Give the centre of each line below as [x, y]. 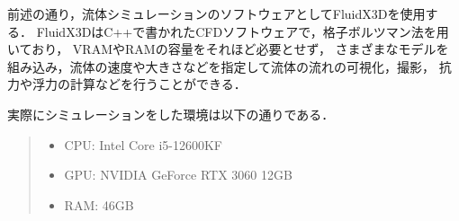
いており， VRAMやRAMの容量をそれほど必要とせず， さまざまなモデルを [228, 49]
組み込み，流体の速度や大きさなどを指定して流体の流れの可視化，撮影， [221, 66]
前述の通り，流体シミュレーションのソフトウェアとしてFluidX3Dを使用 [216, 13]
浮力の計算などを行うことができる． [139, 84]
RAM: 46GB [99, 204]
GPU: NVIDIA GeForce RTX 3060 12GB [178, 175]
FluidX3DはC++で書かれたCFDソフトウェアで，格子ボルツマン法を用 [243, 31]
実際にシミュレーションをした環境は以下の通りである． [171, 114]
